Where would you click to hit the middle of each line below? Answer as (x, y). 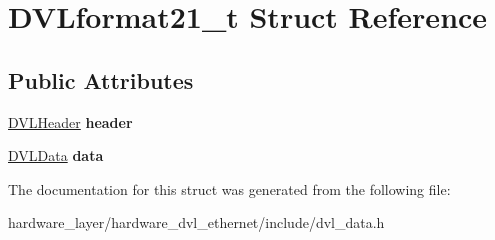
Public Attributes (101, 79)
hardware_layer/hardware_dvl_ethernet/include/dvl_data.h (196, 222)
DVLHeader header (70, 121)
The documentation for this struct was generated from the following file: (229, 188)
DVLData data (56, 155)
